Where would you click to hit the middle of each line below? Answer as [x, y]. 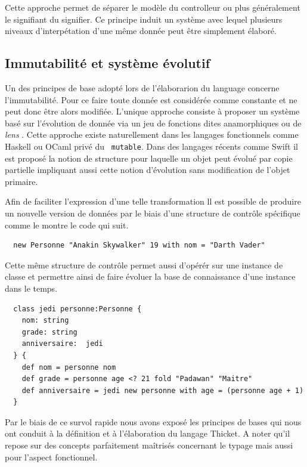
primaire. [21, 181]
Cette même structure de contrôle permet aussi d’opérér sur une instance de [144, 265]
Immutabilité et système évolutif [108, 63]
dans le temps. [31, 288]
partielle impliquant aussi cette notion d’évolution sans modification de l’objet [148, 170]
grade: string [49, 332]
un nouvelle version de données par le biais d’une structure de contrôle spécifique [153, 213]
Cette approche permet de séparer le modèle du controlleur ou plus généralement [153, 7]
